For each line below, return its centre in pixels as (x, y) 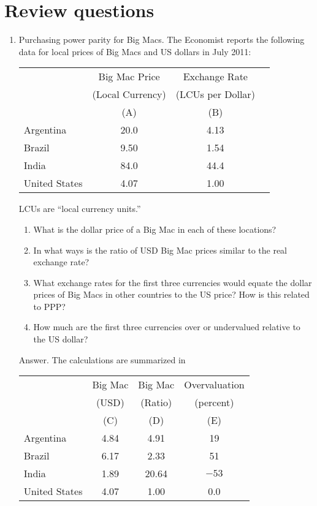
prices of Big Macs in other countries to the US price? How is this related (171, 294)
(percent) (214, 402)
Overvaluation (214, 385)
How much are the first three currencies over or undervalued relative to (167, 327)
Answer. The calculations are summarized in (102, 359)
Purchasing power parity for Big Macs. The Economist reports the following (162, 40)
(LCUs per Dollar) (215, 94)
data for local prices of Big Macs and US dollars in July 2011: (135, 51)
